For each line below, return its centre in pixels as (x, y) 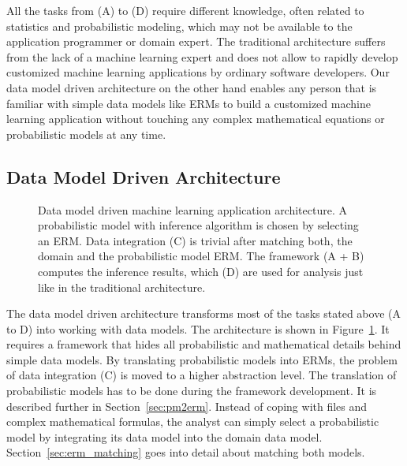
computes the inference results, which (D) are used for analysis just (201, 271)
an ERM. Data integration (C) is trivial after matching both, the (195, 240)
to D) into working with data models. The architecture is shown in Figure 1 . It (198, 328)
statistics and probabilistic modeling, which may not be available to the (179, 26)
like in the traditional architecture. (122, 287)
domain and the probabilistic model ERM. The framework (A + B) (201, 256)
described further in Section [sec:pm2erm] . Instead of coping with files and (187, 406)
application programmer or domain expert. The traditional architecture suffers (196, 41)
